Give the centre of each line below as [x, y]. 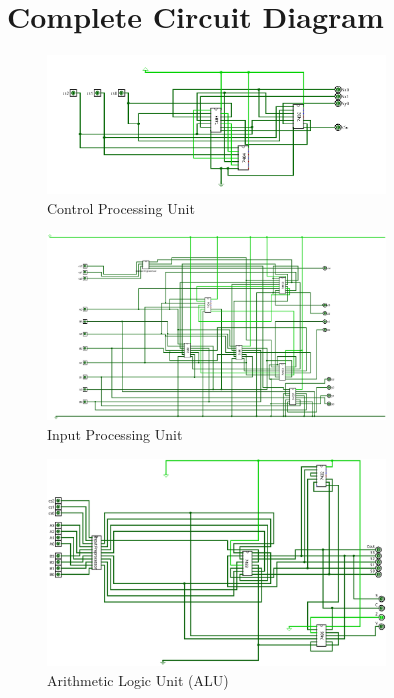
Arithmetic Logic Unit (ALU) [138, 679]
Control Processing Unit [121, 208]
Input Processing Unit [115, 434]
